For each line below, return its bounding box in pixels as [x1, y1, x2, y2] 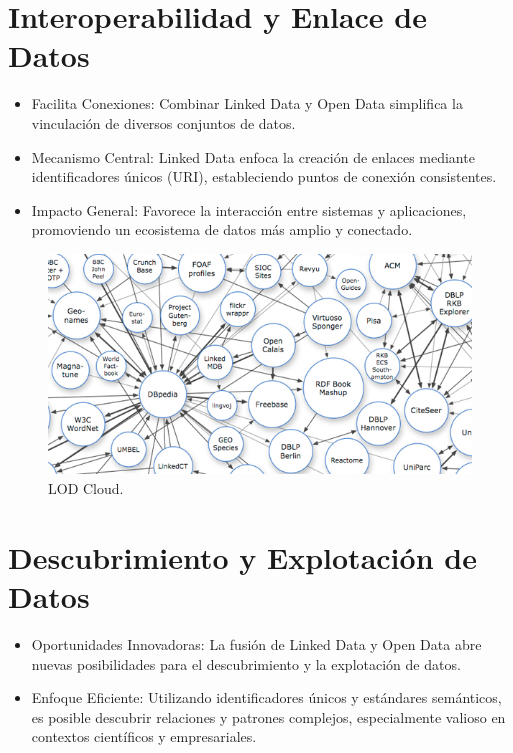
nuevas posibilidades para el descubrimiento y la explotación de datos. [31, 653, 461, 674]
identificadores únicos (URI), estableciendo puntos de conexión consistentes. [31, 166, 497, 187]
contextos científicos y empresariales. [31, 726, 257, 747]
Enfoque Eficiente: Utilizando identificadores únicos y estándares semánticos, [31, 687, 502, 708]
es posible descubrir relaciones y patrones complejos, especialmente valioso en [31, 706, 506, 727]
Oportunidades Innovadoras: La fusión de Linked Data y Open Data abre [31, 633, 482, 654]
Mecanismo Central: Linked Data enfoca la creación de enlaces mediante [31, 146, 475, 167]
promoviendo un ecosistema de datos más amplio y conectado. [31, 219, 413, 240]
